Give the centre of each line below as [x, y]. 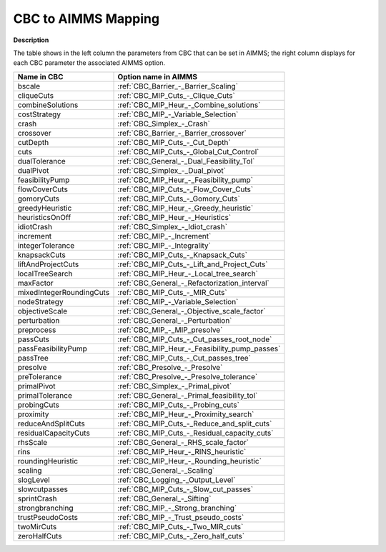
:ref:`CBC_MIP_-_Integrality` [164, 245]
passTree [33, 358]
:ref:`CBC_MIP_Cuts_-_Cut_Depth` [174, 142]
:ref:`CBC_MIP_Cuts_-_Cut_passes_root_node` [195, 339]
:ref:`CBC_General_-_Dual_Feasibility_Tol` [186, 161]
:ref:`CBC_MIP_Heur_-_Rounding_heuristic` [190, 461]
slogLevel [34, 480]
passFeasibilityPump [52, 348]
